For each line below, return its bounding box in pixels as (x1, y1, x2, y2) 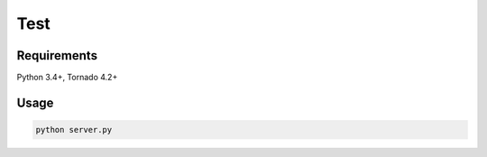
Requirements (16, 48, 98, 63)
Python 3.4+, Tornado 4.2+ (16, 72, 118, 83)
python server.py (35, 125, 113, 135)
